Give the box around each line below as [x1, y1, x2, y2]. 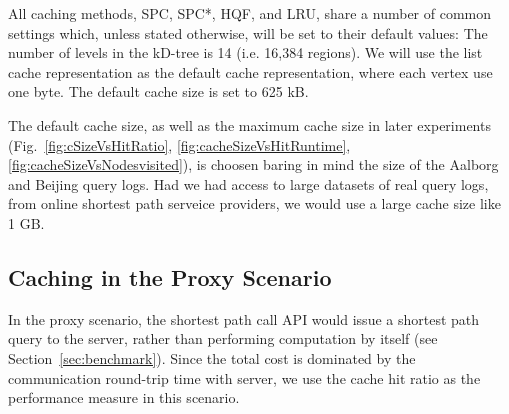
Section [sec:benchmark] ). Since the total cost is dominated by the [8, 347, 416, 368]
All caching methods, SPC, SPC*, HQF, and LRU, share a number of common [8, 3, 492, 23]
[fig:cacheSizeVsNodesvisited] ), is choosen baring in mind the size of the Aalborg [8, 154, 499, 175]
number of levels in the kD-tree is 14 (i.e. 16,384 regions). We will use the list [8, 42, 483, 63]
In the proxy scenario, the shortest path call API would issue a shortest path [8, 308, 480, 329]
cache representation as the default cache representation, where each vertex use [8, 61, 493, 82]
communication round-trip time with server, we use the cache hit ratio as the [8, 367, 481, 388]
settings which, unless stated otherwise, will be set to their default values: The [8, 22, 488, 43]
